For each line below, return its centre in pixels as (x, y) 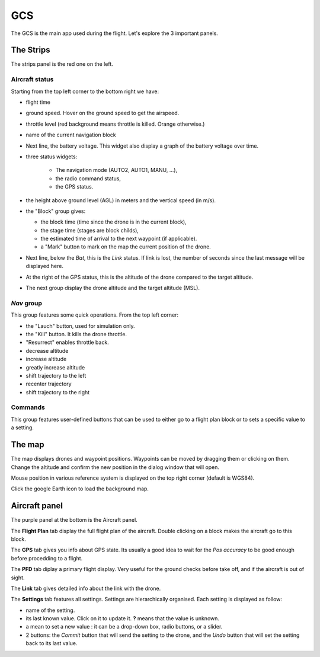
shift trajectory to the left (56, 375)
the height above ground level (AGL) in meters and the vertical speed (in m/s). (121, 200)
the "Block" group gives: (56, 211)
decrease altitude (47, 350)
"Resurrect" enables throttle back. (67, 342)
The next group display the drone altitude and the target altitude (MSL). (113, 288)
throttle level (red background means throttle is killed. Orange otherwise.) (115, 124)
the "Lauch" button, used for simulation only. (81, 326)
